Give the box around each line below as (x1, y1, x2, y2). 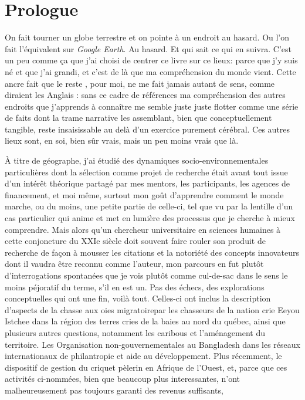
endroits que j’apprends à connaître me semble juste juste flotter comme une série (5, 100, 299, 112)
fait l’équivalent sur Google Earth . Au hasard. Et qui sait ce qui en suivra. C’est (5, 42, 292, 55)
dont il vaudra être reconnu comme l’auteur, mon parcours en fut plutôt (5, 257, 264, 270)
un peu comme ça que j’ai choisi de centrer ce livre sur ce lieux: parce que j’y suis (5, 54, 298, 66)
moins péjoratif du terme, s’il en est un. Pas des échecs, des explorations (5, 280, 265, 293)
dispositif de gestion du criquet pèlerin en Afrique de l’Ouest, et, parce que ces (5, 361, 287, 373)
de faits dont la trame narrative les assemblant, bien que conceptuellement (5, 111, 272, 124)
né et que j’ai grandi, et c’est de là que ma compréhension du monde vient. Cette (5, 65, 296, 77)
